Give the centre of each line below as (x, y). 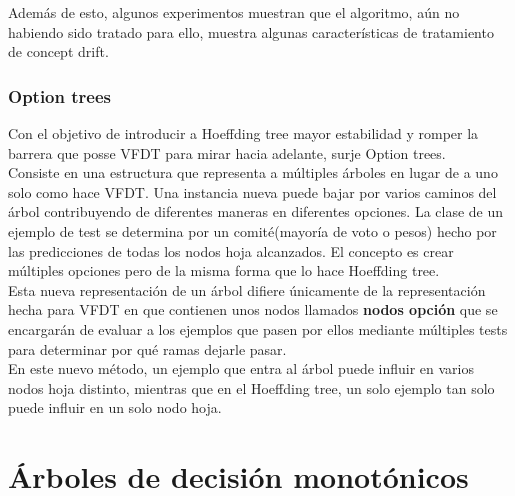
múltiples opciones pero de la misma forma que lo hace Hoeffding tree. (224, 270)
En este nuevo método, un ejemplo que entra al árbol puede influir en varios (241, 368)
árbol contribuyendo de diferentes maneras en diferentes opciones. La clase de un (256, 211)
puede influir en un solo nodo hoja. (115, 407)
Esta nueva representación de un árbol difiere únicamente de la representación (247, 289)
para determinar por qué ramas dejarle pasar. (147, 348)
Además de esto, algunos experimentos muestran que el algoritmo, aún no (234, 12)
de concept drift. (58, 51)
